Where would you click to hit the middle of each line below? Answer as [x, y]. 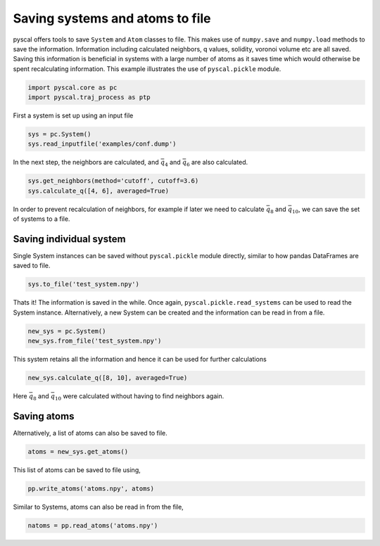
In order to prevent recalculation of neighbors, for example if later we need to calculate [139, 209]
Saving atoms [44, 416]
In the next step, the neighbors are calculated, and [86, 163]
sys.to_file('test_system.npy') [84, 284]
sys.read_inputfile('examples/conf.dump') [102, 144]
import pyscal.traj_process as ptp [89, 97]
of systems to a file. [42, 219]
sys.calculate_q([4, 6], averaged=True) [98, 191]
